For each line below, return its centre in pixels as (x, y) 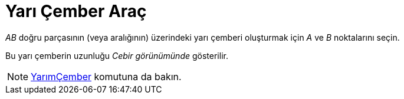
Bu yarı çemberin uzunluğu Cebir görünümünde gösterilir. (117, 55)
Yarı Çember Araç (76, 11)
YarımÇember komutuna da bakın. (106, 76)
